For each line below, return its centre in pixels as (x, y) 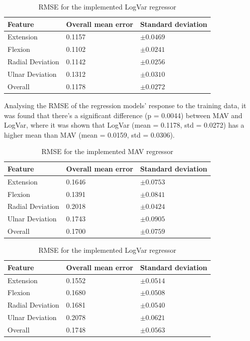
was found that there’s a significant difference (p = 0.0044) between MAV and (123, 115)
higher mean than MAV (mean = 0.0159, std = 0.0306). (89, 134)
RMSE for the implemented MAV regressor (107, 151)
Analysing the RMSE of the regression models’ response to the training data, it (125, 105)
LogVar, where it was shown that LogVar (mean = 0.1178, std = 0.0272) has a (124, 125)
